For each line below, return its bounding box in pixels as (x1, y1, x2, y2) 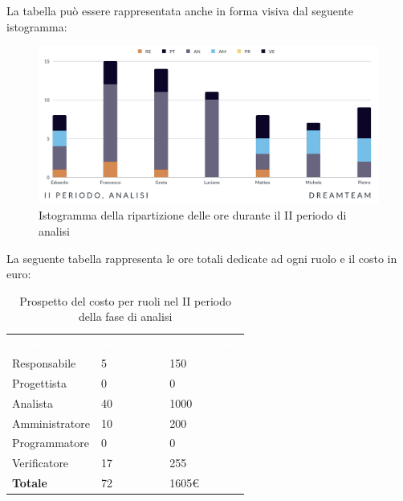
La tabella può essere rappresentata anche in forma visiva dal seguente (6, 2, 353, 18)
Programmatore (12, 434, 89, 451)
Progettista (12, 374, 67, 391)
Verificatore (12, 454, 69, 471)
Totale (12, 474, 47, 491)
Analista (12, 394, 54, 411)
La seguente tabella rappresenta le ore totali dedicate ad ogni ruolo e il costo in (6, 249, 397, 266)
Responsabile (12, 355, 76, 372)
